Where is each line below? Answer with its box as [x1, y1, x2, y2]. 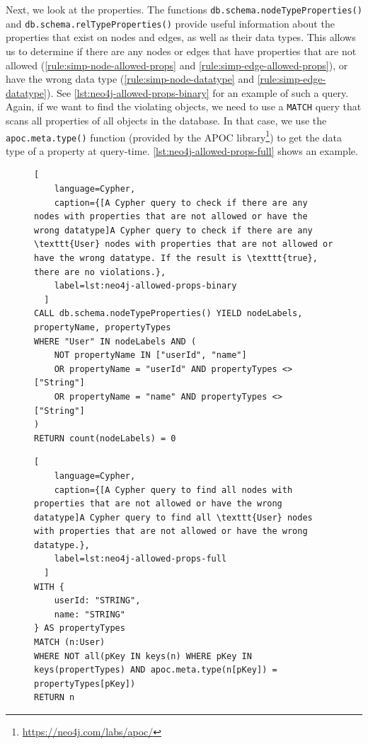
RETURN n [34, 692, 75, 703]
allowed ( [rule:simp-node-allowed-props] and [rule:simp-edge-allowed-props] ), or [6, 57, 348, 72]
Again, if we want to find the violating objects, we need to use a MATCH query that [6, 99, 362, 114]
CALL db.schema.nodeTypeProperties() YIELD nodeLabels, [34, 308, 303, 319]
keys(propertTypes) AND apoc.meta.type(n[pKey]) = [34, 665, 277, 675]
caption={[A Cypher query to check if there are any [54, 197, 308, 208]
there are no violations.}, [34, 267, 166, 277]
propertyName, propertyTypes [34, 322, 171, 332]
